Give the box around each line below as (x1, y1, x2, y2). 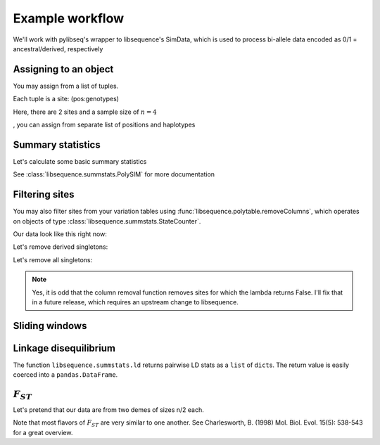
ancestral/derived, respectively (13, 44, 103, 53)
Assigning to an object (13, 63, 114, 75)
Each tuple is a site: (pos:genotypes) (13, 95, 120, 103)
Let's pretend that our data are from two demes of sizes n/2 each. (13, 405, 204, 414)
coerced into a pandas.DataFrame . (13, 370, 118, 379)
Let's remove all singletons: (13, 255, 93, 264)
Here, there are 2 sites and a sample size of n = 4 (13, 108, 158, 116)
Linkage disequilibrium (13, 342, 116, 354)
